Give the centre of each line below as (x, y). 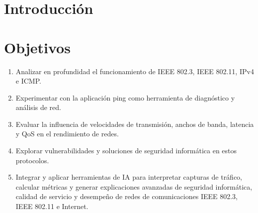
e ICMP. (28, 81)
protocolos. (32, 160)
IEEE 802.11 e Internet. (52, 206)
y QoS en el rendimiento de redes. (67, 134)
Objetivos (37, 47)
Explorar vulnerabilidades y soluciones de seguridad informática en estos (126, 151)
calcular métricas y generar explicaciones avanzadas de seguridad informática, (134, 186)
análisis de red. (38, 107)
